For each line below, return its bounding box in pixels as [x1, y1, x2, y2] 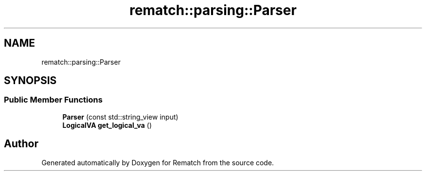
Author [4, 138, 38, 150]
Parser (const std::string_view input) [62, 112, 178, 121]
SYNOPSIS [4, 74, 57, 87]
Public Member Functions [4, 95, 103, 105]
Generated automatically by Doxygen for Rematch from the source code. [41, 158, 274, 167]
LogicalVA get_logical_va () [62, 121, 152, 129]
